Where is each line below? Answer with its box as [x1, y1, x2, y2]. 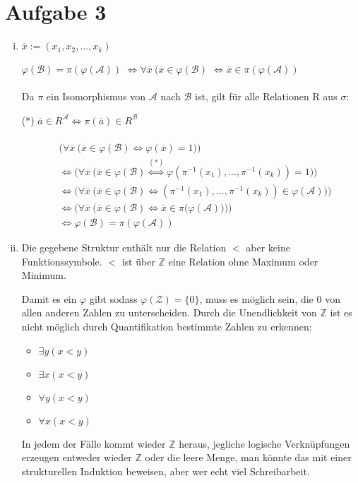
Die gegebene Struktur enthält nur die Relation [21, 240, 227, 255]
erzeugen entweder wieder [21, 450, 132, 465]
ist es [330, 305, 352, 320]
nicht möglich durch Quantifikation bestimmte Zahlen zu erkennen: [21, 319, 312, 334]
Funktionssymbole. [21, 254, 102, 268]
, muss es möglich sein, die [199, 291, 314, 306]
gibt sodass [89, 291, 138, 306]
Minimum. [21, 268, 66, 282]
